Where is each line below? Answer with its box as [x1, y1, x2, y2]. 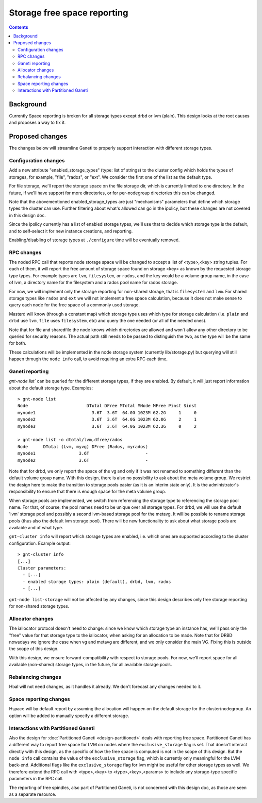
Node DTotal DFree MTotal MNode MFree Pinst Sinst [17, 403, 197, 409]
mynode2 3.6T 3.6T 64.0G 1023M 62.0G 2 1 [17, 417, 197, 422]
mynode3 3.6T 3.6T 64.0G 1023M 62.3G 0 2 [17, 423, 197, 429]
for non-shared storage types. [9, 603, 69, 609]
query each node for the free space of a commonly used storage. [9, 302, 140, 308]
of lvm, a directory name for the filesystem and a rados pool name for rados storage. [9, 280, 178, 285]
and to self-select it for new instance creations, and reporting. [9, 228, 133, 234]
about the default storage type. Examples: [9, 385, 93, 391]
